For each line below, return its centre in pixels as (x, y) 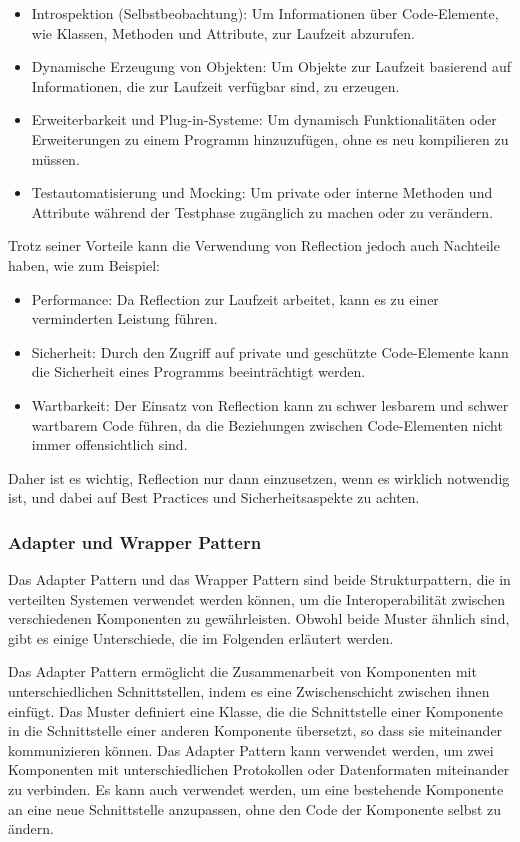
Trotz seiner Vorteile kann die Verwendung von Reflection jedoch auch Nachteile (254, 245)
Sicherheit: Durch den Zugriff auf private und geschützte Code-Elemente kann (270, 351)
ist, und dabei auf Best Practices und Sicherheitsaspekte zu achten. (214, 497)
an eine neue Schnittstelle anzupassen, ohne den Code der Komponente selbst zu (255, 808)
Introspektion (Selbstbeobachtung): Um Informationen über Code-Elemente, (265, 13)
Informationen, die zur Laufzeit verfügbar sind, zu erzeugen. (215, 85)
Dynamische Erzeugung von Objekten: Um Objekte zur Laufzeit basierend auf (271, 66)
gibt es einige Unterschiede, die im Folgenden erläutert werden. (201, 637)
